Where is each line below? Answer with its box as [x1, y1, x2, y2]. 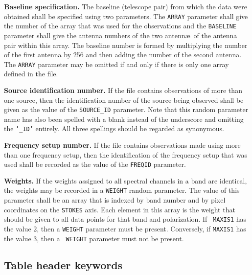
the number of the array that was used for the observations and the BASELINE [4, 21, 237, 31]
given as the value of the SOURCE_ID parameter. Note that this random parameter [4, 104, 249, 115]
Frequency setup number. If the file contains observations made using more [4, 140, 241, 150]
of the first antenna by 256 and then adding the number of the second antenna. [4, 49, 242, 60]
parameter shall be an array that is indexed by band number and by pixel [4, 195, 226, 205]
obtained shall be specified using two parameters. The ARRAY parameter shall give [4, 11, 248, 21]
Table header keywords [4, 257, 123, 272]
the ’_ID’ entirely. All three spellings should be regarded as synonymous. [4, 123, 224, 134]
